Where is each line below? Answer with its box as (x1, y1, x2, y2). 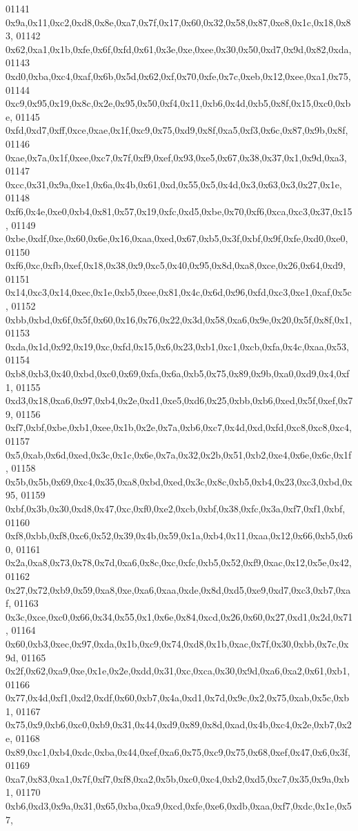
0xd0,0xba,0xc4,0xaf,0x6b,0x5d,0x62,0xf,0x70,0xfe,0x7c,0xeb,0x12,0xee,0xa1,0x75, (6, 68, 351, 83)
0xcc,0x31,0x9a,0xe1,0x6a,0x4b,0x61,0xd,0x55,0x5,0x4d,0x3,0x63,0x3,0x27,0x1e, (6, 177, 342, 191)
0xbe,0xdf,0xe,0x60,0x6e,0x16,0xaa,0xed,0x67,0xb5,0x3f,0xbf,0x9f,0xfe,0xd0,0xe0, (6, 231, 348, 246)
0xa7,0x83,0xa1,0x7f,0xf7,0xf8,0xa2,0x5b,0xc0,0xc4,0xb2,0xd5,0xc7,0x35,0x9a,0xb (6, 771, 350, 785)
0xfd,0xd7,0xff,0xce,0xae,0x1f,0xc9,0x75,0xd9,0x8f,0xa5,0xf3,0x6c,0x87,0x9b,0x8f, (6, 123, 348, 137)
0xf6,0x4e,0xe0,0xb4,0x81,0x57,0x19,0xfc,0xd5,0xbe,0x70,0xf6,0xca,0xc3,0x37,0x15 (6, 203, 352, 218)
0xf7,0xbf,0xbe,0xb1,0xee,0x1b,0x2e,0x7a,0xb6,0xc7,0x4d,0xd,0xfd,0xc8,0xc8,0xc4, (6, 420, 352, 434)
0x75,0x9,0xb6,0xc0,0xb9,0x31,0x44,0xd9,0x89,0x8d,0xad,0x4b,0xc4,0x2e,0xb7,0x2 (6, 717, 352, 732)
